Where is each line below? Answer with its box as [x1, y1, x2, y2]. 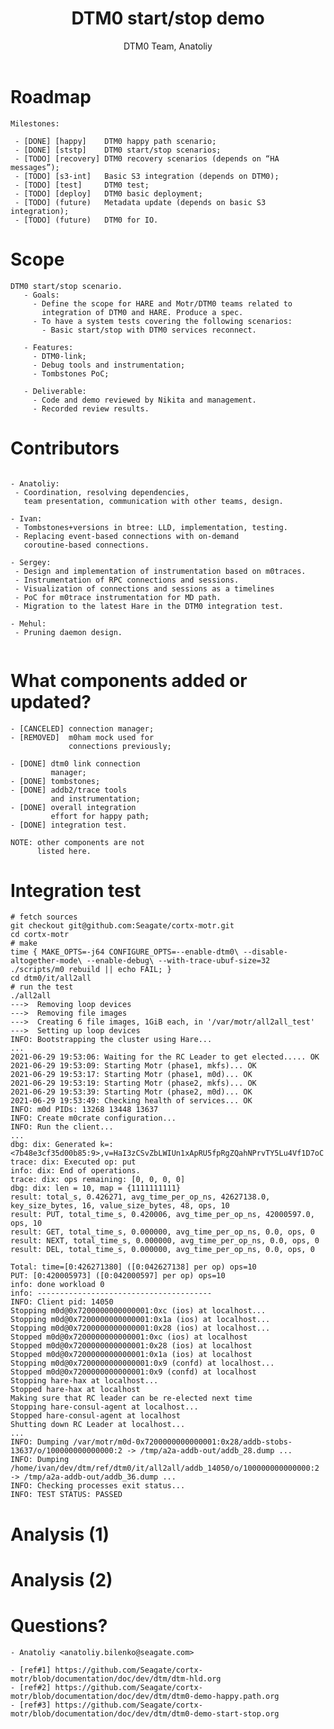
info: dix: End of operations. [10, 1166, 141, 1176]
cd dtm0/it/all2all [10, 973, 92, 984]
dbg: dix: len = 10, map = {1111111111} [10, 1183, 182, 1194]
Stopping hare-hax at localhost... [10, 1376, 159, 1386]
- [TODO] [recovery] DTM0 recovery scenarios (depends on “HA [14, 153, 280, 164]
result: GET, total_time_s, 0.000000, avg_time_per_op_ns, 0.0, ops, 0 [10, 1227, 315, 1237]
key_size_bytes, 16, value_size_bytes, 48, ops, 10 [10, 1201, 230, 1211]
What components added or [10, 669, 248, 692]
